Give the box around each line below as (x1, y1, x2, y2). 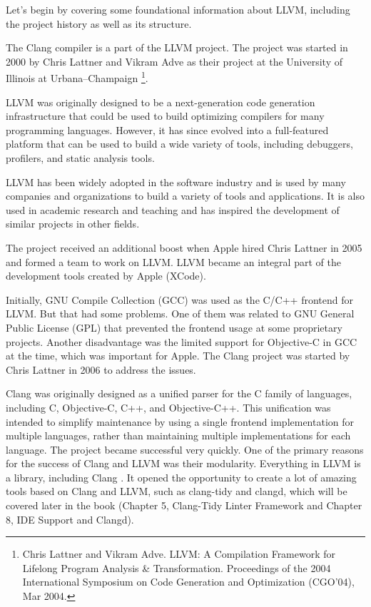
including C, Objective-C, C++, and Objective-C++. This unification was (6, 399, 331, 414)
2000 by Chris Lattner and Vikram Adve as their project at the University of (6, 53, 342, 68)
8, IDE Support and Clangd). (6, 511, 134, 526)
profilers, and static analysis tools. (6, 151, 155, 165)
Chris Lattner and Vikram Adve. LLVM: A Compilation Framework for (22, 546, 336, 561)
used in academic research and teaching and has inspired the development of (6, 202, 340, 217)
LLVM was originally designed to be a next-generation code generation (6, 94, 315, 109)
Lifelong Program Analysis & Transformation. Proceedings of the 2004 (22, 560, 331, 575)
